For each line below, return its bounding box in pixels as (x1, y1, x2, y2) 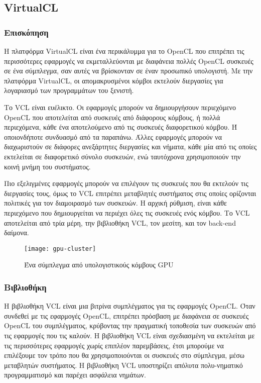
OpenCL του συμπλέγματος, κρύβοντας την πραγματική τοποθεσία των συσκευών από (4, 320, 256, 331)
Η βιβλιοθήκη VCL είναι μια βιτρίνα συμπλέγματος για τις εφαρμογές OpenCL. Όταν (4, 301, 255, 311)
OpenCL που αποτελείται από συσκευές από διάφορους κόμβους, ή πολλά (4, 112, 220, 122)
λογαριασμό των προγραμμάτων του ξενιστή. (4, 85, 134, 95)
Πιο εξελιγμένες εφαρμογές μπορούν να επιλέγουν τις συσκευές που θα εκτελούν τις (4, 178, 248, 188)
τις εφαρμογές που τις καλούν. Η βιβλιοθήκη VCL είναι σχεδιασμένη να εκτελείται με (4, 330, 255, 340)
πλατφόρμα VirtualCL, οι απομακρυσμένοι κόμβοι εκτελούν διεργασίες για (4, 75, 223, 85)
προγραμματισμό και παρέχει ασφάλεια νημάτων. (4, 369, 146, 380)
